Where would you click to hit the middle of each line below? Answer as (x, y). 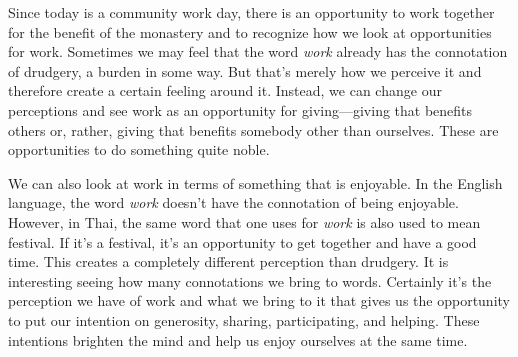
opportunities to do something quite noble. (139, 149)
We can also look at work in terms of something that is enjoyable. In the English (255, 182)
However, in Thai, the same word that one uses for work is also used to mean (244, 221)
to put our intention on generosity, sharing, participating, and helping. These (244, 319)
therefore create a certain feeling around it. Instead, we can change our (225, 90)
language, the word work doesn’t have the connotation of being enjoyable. (233, 202)
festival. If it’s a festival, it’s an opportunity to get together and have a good (242, 241)
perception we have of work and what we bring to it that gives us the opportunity (259, 300)
